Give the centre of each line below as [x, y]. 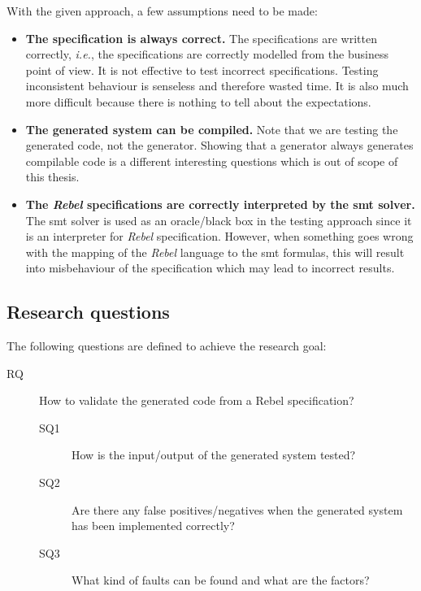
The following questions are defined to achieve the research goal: [167, 346]
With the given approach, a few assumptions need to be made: [162, 11]
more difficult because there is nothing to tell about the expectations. [198, 101]
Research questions [88, 312]
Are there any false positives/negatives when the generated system [237, 509]
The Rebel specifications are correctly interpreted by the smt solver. [220, 204]
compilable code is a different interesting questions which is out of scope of [212, 161]
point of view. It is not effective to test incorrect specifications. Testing [202, 70]
